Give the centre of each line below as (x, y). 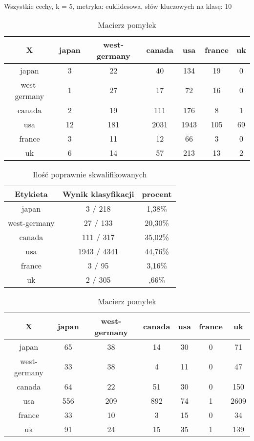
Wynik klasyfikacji (98, 194)
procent (157, 194)
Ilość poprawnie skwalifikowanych (90, 174)
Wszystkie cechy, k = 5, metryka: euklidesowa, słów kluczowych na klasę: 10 (118, 6)
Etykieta (31, 194)
